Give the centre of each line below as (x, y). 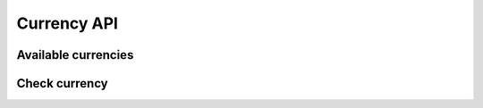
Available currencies (75, 55)
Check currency (63, 83)
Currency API (67, 23)
